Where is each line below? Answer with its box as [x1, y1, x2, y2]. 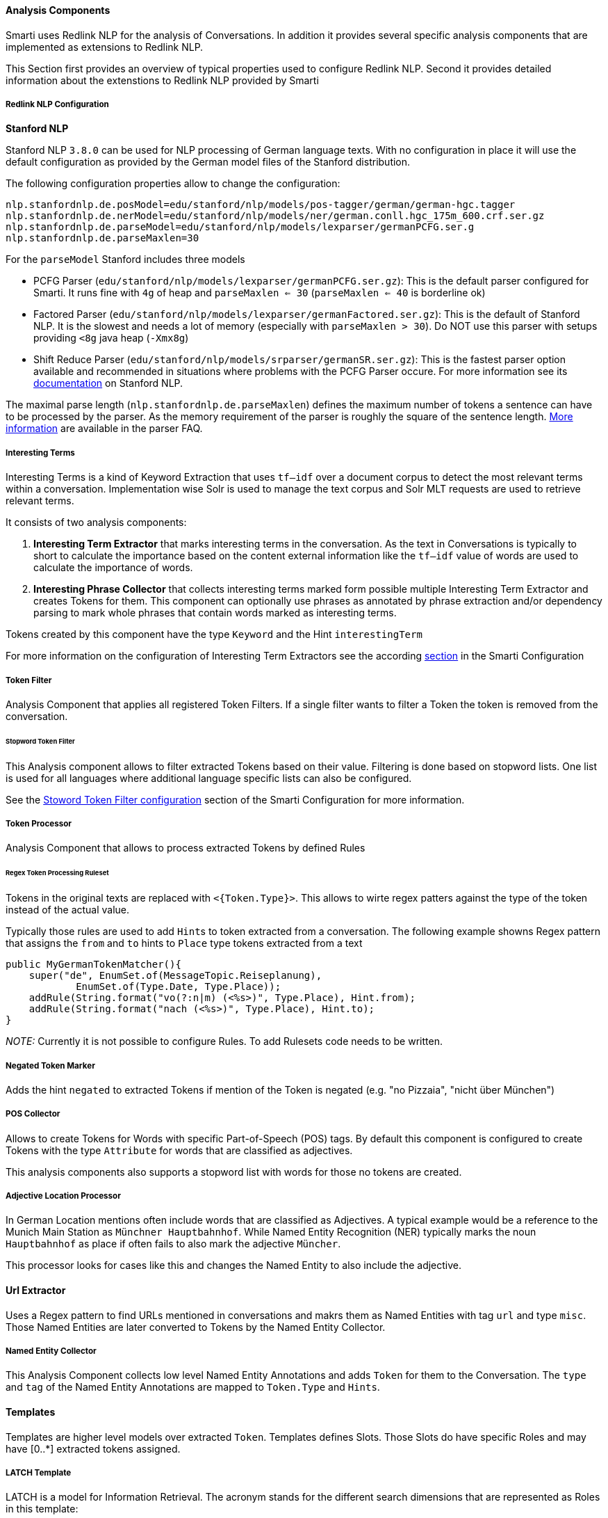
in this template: [6, 1503, 79, 1515]
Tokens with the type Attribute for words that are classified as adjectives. [6, 1144, 353, 1156]
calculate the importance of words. [33, 561, 193, 574]
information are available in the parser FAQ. [6, 422, 203, 435]
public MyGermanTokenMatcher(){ [6, 959, 181, 970]
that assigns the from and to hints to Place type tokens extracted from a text [6, 937, 363, 950]
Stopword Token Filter [6, 737, 75, 745]
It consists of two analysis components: [6, 516, 187, 529]
